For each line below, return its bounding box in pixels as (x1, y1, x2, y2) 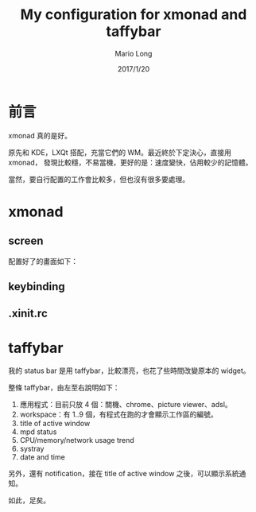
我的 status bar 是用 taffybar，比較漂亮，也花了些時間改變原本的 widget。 (8, 366, 250, 375)
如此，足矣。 (8, 495, 50, 506)
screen (8, 235, 44, 248)
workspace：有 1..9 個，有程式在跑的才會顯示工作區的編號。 (19, 409, 218, 419)
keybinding (8, 280, 65, 293)
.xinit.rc (8, 307, 48, 320)
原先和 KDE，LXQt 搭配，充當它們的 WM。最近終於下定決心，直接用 (8, 147, 232, 157)
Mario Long (114, 48, 153, 58)
